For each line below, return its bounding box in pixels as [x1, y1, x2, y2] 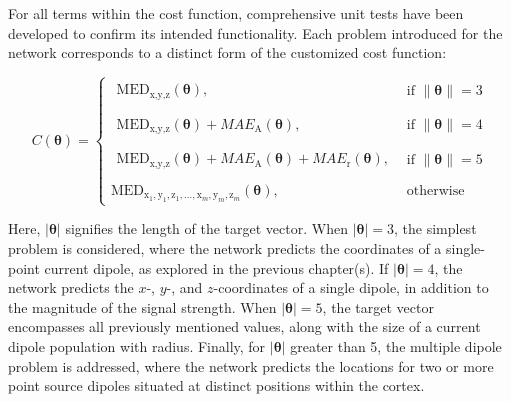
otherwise [406, 183, 465, 198]
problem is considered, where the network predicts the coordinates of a [8, 237, 442, 258]
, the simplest [394, 218, 477, 239]
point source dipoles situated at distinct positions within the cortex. [8, 375, 425, 396]
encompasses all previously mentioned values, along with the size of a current [8, 316, 481, 337]
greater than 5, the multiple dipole [290, 335, 502, 356]
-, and [166, 277, 203, 298]
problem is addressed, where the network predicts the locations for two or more [8, 355, 494, 376]
